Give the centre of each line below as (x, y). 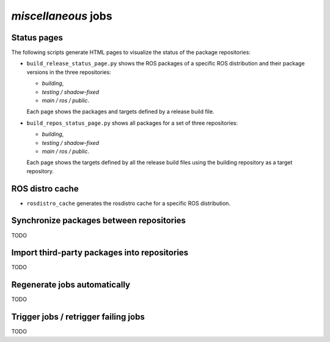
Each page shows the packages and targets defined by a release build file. (120, 112)
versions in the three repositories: (69, 72)
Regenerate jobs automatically (71, 285)
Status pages (37, 38)
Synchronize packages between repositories (99, 221)
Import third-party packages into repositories (100, 253)
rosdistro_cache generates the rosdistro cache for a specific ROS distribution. (129, 203)
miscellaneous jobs (62, 16)
